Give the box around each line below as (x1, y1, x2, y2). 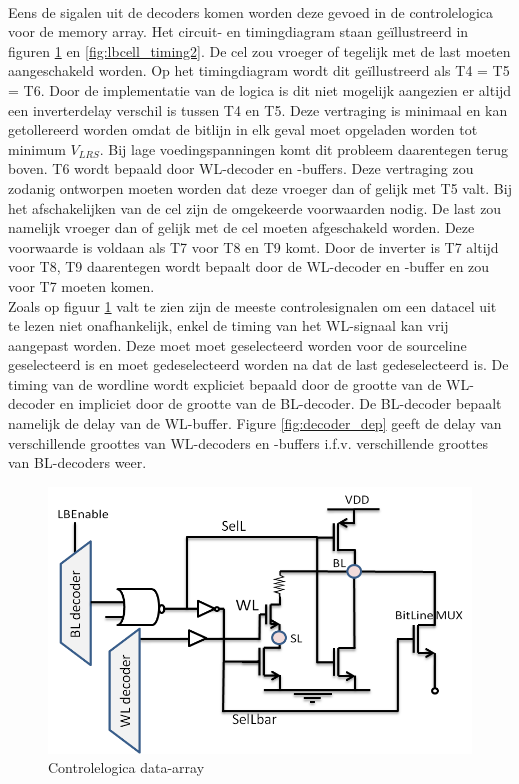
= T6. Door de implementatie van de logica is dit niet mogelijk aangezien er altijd (8, 79, 512, 100)
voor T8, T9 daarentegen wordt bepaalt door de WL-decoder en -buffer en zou (8, 256, 490, 277)
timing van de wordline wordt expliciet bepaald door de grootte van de (8, 373, 442, 394)
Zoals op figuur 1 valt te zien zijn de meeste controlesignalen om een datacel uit (8, 295, 497, 316)
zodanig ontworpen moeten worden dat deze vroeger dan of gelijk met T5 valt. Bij (8, 177, 512, 198)
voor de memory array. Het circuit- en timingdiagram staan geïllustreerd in (8, 21, 469, 42)
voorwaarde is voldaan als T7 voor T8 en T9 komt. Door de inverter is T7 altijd (8, 236, 499, 257)
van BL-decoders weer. (8, 452, 147, 473)
